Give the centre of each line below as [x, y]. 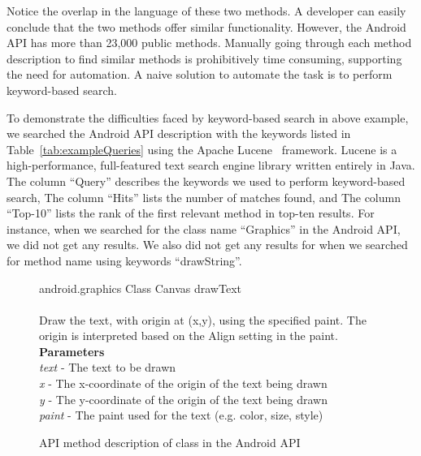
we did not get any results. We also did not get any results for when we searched [207, 245]
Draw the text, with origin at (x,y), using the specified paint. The [203, 319]
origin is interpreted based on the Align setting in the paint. [189, 336]
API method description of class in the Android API [170, 442]
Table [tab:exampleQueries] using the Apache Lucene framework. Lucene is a [202, 149]
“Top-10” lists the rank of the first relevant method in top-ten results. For [191, 213]
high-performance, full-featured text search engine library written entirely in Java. [211, 165]
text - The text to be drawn [108, 367]
